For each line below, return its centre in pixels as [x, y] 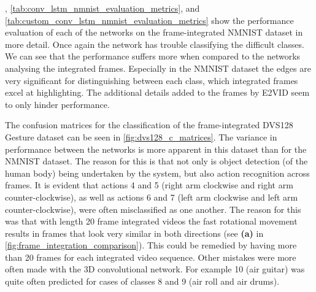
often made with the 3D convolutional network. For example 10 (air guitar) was [155, 269]
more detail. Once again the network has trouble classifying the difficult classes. [155, 44]
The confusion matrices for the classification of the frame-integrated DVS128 [149, 125]
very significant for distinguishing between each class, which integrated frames [152, 80]
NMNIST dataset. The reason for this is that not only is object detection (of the [156, 161]
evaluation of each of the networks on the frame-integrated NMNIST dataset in [154, 32]
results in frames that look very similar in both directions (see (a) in [134, 233]
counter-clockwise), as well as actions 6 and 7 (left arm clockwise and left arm [152, 197]
